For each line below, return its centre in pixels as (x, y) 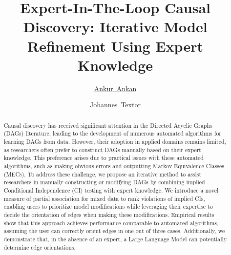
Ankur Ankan (115, 88)
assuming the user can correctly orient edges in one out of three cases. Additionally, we (114, 231)
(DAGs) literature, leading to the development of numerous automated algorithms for (112, 133)
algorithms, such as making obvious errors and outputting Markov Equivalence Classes (114, 166)
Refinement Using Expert (115, 46)
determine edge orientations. (40, 247)
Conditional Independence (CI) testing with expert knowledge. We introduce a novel (111, 190)
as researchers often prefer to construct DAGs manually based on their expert (102, 149)
